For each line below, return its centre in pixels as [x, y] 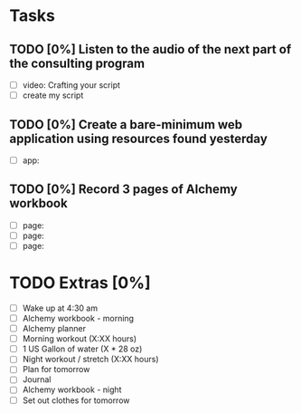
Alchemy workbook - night [72, 389]
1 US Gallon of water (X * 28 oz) [82, 349]
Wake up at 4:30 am [60, 308]
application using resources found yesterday [139, 138]
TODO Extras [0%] [80, 283]
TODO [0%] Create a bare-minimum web [126, 125]
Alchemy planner [54, 329]
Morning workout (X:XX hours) [80, 339]
